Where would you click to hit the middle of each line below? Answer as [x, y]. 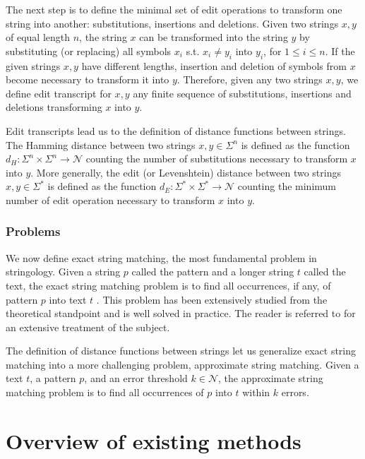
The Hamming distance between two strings [101, 144]
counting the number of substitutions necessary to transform [217, 159]
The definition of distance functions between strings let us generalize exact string [181, 351]
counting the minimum [287, 186]
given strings [33, 65]
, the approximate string [270, 378]
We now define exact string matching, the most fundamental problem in [161, 257]
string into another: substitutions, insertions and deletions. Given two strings [172, 23]
